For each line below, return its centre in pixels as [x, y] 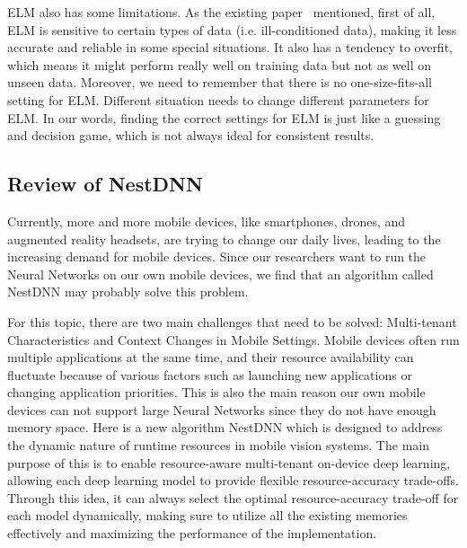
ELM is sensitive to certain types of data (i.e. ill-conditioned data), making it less [232, 29]
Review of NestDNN [105, 184]
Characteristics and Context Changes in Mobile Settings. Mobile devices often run [233, 339]
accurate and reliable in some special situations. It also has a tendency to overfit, [230, 47]
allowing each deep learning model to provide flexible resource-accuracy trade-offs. [233, 480]
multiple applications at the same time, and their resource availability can [211, 357]
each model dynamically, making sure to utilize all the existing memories [207, 515]
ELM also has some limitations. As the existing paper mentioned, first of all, [221, 12]
